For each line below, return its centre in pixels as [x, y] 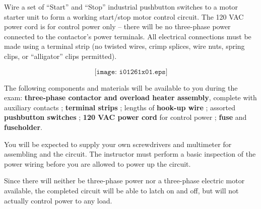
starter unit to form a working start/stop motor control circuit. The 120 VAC [124, 16]
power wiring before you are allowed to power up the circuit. [97, 163]
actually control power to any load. [58, 200]
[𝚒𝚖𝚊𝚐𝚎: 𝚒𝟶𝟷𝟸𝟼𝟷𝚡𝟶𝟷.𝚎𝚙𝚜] [131, 72]
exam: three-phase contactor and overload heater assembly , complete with [130, 97]
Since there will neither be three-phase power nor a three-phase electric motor [124, 181]
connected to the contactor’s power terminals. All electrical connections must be [128, 36]
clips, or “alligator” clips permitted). [60, 56]
